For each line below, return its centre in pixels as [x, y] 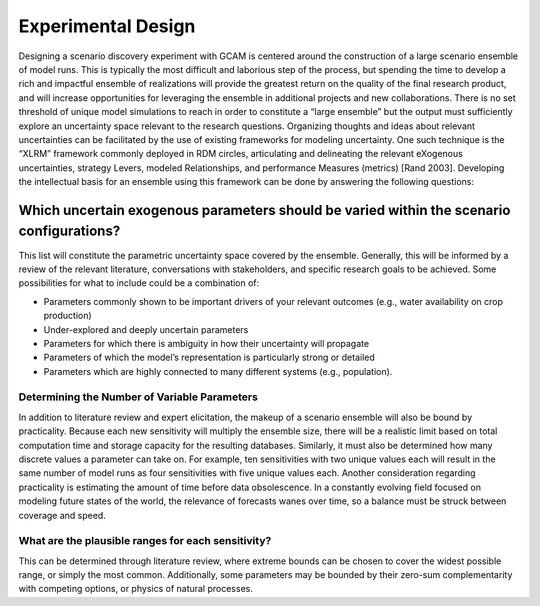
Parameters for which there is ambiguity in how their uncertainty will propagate [206, 343]
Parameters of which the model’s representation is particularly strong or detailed [209, 357]
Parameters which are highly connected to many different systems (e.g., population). [218, 371]
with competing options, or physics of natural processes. [136, 589]
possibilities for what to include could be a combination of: [139, 283]
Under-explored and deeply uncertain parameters [146, 329]
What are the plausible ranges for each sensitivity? [145, 541]
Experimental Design [107, 26]
